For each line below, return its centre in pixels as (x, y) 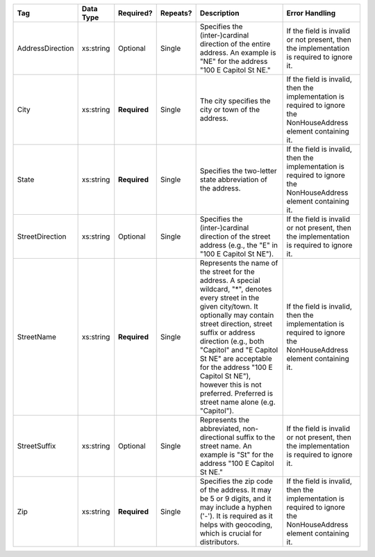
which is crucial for (231, 533)
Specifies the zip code (236, 481)
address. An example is (238, 53)
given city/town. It (229, 306)
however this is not (231, 385)
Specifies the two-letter (238, 171)
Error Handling (311, 13)
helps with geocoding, (236, 525)
